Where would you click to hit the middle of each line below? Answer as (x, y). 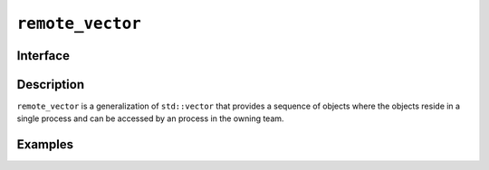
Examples (45, 145)
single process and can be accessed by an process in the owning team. (150, 118)
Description (51, 85)
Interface (43, 56)
